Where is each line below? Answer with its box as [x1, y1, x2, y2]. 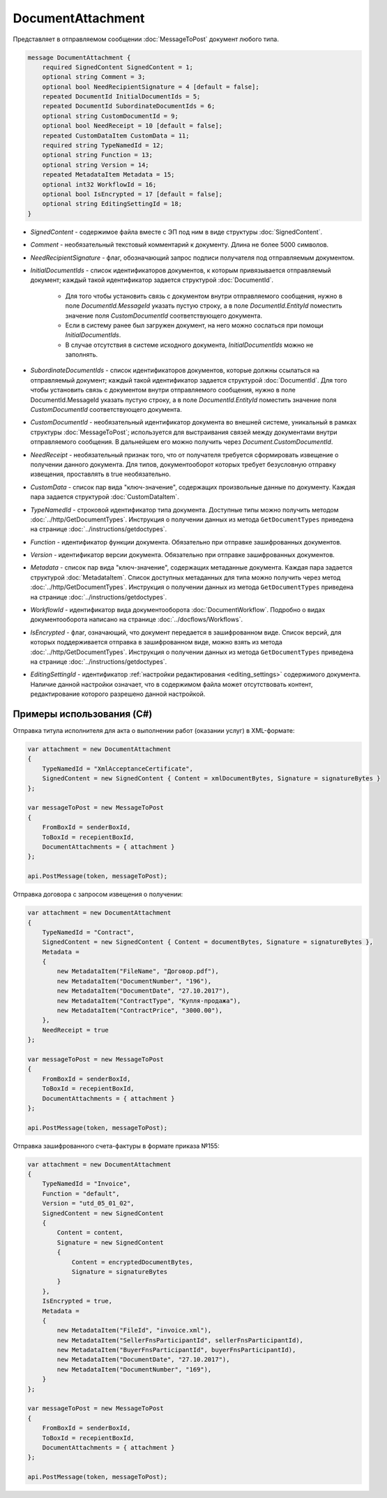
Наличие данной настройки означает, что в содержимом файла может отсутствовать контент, [30, 680, 313, 688]
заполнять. [65, 350, 98, 359]
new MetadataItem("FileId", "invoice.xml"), [56, 1326, 212, 1335]
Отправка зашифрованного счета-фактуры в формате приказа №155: [13, 1141, 220, 1150]
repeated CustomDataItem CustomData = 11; [42, 131, 190, 140]
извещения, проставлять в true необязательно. [30, 470, 171, 478]
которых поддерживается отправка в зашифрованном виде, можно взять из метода [30, 638, 282, 646]
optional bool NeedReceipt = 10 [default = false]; [42, 122, 223, 130]
